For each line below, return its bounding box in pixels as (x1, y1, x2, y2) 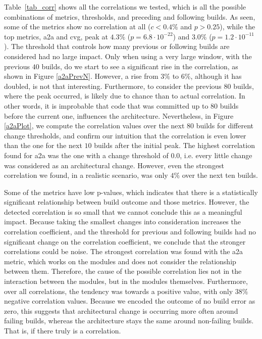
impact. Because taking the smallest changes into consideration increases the (4, 216, 241, 227)
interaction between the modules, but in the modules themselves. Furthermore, (4, 276, 248, 286)
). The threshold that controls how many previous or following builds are (4, 41, 230, 52)
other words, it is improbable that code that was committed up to (4, 100, 208, 111)
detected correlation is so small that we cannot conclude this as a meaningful (4, 206, 242, 217)
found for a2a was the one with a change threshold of (4, 150, 169, 160)
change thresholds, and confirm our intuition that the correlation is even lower (4, 130, 246, 140)
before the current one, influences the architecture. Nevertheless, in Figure (4, 110, 234, 121)
